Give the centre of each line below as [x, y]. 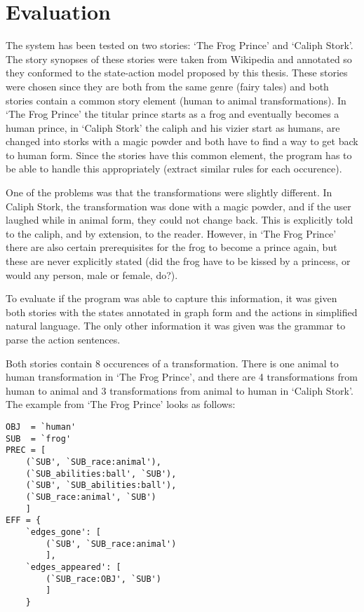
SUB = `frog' [39, 438]
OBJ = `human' [41, 427]
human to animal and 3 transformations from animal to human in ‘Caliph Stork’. [180, 390]
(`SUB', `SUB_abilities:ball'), [101, 485]
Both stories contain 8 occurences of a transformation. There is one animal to [172, 363]
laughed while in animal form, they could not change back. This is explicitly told [180, 220]
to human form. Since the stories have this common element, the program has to [179, 155]
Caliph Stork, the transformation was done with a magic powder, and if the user [178, 206]
